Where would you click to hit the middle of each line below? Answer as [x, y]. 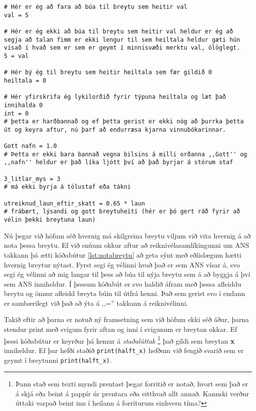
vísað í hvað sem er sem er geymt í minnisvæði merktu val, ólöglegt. [122, 48]
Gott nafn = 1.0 [31, 146]
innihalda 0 [23, 105]
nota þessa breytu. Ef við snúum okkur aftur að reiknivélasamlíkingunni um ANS [127, 245]
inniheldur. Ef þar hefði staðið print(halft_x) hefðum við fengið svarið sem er [124, 350]
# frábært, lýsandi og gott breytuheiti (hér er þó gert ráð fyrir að [122, 212]
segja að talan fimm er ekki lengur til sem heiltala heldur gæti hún [122, 40]
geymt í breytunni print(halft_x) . [58, 360]
